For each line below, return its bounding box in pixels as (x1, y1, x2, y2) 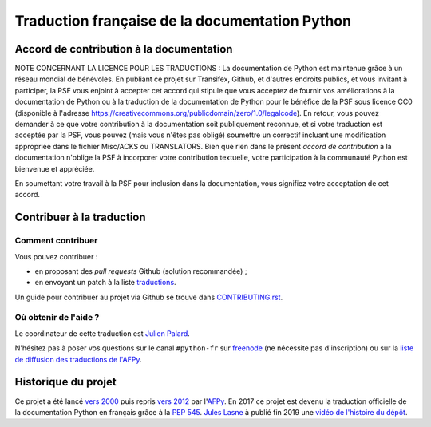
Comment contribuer (14, 235, 98, 247)
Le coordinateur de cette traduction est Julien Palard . (14, 328, 191, 338)
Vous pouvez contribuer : (14, 251, 98, 261)
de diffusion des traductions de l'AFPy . (14, 354, 143, 364)
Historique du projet (14, 375, 117, 389)
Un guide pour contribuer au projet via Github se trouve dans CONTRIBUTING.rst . (14, 292, 283, 302)
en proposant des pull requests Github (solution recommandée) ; (34, 266, 247, 275)
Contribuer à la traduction (14, 211, 147, 224)
